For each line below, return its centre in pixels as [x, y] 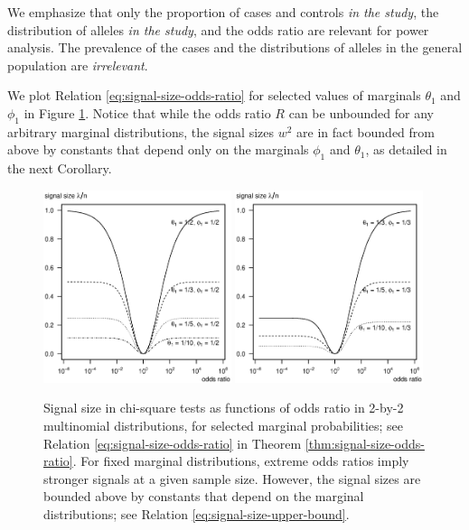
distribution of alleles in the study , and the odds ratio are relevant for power [218, 29]
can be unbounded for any [361, 112]
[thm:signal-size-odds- [365, 443]
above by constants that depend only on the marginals [158, 149]
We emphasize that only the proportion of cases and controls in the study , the [223, 12]
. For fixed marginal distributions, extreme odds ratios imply [241, 461]
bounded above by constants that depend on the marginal [204, 496]
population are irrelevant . [78, 65]
